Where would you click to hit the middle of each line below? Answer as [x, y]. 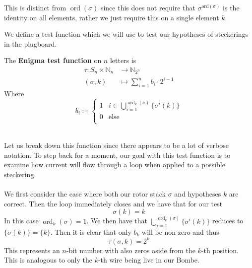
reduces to [228, 221]
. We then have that [117, 221]
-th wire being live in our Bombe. [149, 260]
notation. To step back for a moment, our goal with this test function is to [117, 155]
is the [231, 7]
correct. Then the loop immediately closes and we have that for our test [113, 203]
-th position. [220, 250]
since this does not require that [148, 7]
